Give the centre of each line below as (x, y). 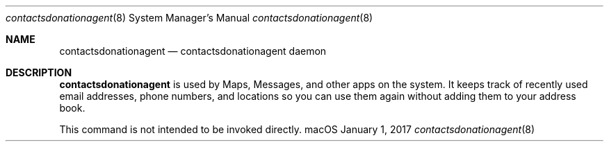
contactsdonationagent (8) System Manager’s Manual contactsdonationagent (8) (189, 18)
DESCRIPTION (39, 72)
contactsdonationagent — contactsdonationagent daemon (193, 51)
